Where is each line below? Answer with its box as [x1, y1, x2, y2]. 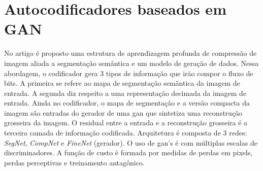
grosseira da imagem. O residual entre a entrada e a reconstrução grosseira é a [4, 117, 248, 128]
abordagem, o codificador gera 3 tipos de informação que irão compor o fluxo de [4, 67, 253, 78]
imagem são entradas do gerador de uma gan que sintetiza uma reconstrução [4, 107, 243, 118]
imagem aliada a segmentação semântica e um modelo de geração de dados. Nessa [4, 57, 259, 68]
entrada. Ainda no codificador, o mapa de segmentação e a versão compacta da [4, 97, 250, 108]
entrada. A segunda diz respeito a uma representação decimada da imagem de [4, 87, 247, 98]
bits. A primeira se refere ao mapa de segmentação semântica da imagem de [4, 78, 240, 88]
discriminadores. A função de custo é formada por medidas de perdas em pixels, [4, 147, 253, 158]
